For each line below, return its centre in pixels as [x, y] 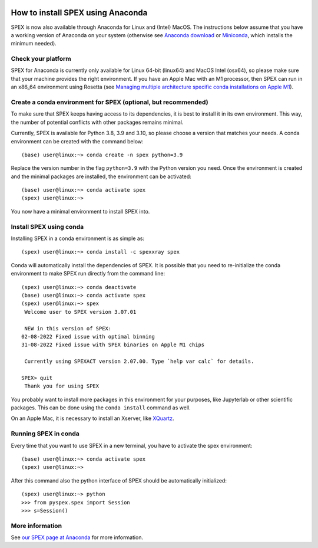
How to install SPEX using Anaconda [79, 13]
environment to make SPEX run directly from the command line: [88, 274]
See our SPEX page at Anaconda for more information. [77, 537]
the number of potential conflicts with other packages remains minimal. [97, 122]
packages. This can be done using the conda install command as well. [101, 408]
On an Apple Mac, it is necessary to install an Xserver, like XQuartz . [92, 418]
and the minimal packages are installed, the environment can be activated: [101, 176]
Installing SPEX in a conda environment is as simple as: [77, 238]
